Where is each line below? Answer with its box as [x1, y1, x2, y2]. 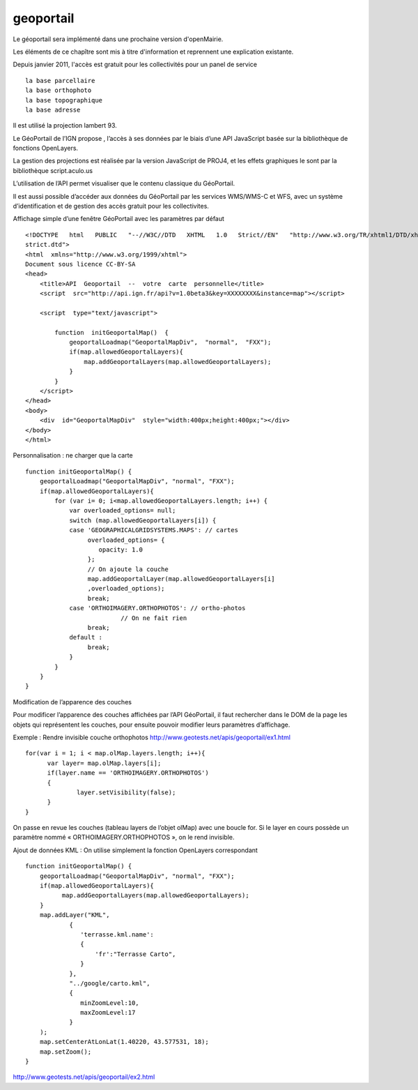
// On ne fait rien [121, 614, 187, 622]
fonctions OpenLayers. [13, 144, 79, 153]
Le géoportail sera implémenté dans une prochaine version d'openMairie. [13, 35, 224, 43]
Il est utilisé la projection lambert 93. [13, 121, 118, 130]
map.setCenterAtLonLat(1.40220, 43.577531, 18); [39, 1038, 209, 1046]
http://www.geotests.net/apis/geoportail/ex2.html [13, 1073, 155, 1081]
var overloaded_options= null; [69, 506, 176, 515]
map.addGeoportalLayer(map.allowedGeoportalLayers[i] [87, 575, 275, 583]
